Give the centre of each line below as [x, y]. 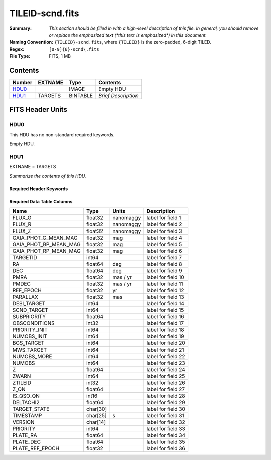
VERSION [23, 422]
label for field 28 [166, 396]
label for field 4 [164, 238]
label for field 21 [165, 350]
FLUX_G [22, 218]
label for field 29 [166, 403]
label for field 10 [165, 277]
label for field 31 [165, 416]
